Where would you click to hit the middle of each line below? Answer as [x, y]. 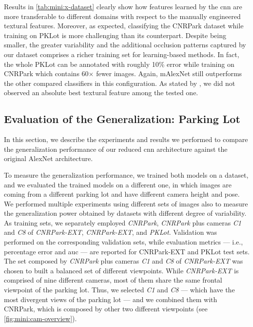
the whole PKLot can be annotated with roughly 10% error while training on [119, 64]
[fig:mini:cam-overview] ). [40, 318]
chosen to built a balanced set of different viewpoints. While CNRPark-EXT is [121, 270]
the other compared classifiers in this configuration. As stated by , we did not [120, 83]
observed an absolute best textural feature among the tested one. [101, 92]
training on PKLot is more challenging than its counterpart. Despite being [115, 35]
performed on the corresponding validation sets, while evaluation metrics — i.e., [124, 242]
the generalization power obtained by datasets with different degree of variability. [125, 213]
